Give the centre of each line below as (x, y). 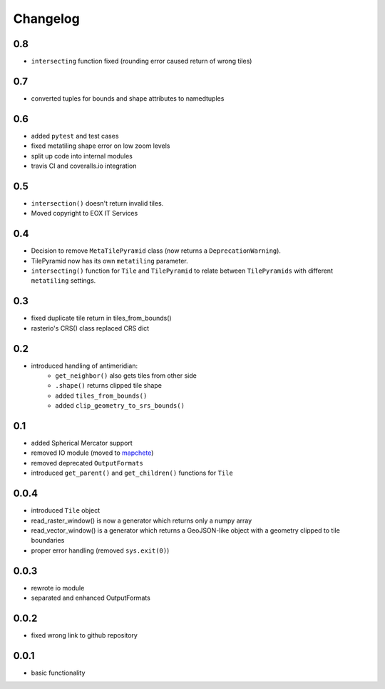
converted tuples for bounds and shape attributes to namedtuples (128, 98)
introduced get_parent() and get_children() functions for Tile (132, 473)
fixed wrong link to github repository (84, 635)
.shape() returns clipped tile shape (108, 386)
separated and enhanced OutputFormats (91, 598)
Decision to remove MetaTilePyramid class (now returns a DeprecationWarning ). (156, 251)
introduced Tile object (65, 511)
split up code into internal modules (82, 156)
